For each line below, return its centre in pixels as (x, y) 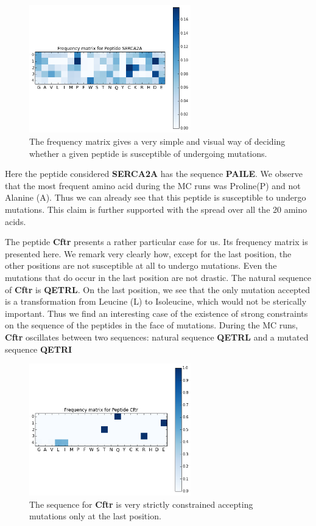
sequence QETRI (39, 349)
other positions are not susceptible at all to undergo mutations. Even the (141, 265)
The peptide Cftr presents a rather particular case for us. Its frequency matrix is (156, 242)
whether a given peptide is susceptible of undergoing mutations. (148, 153)
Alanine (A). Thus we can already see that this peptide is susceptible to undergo (156, 197)
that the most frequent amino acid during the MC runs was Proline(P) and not (153, 185)
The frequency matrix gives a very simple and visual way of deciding (157, 141)
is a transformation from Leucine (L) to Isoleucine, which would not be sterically (156, 301)
